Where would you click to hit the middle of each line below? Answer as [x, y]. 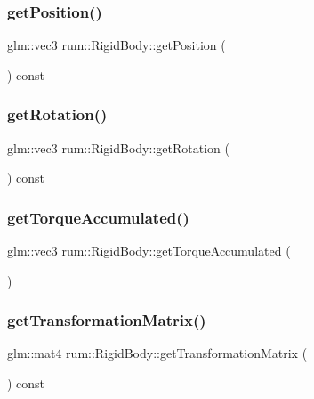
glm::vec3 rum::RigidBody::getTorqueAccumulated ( [149, 251]
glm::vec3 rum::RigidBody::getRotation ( [118, 147]
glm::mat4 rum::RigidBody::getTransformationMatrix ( [157, 353]
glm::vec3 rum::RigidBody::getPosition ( [117, 45]
